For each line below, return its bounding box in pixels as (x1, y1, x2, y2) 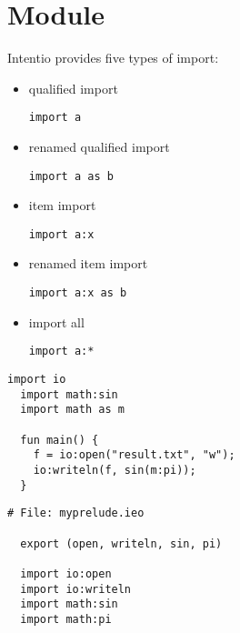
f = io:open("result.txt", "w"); (33, 448, 235, 462)
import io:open (20, 567, 112, 580)
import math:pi (20, 612, 112, 626)
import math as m (20, 403, 125, 417)
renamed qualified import (28, 136, 170, 156)
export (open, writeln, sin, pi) (20, 537, 223, 550)
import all (28, 312, 85, 331)
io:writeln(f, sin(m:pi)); (33, 463, 196, 477)
